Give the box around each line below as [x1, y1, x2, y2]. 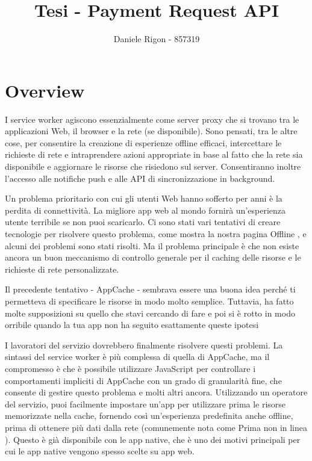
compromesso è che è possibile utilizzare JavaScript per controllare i [5, 362, 256, 374]
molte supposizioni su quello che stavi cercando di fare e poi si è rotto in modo [5, 306, 295, 319]
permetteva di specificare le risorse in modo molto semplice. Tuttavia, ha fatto [5, 294, 294, 307]
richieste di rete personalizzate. [5, 262, 119, 275]
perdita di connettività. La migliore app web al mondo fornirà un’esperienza [5, 203, 286, 216]
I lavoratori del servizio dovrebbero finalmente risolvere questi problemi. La [5, 338, 283, 351]
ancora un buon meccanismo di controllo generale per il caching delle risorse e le [5, 251, 301, 264]
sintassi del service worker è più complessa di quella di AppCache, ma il [5, 350, 270, 363]
